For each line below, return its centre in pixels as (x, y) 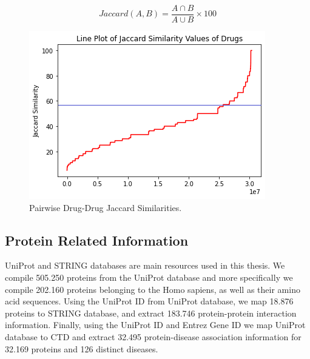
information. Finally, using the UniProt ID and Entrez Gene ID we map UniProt (155, 325)
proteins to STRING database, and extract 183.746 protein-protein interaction (151, 313)
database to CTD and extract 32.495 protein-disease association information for (153, 337)
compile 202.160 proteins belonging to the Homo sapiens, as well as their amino (153, 289)
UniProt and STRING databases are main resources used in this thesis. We (145, 265)
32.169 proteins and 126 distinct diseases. (82, 348)
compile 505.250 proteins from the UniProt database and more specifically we (149, 277)
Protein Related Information (97, 240)
